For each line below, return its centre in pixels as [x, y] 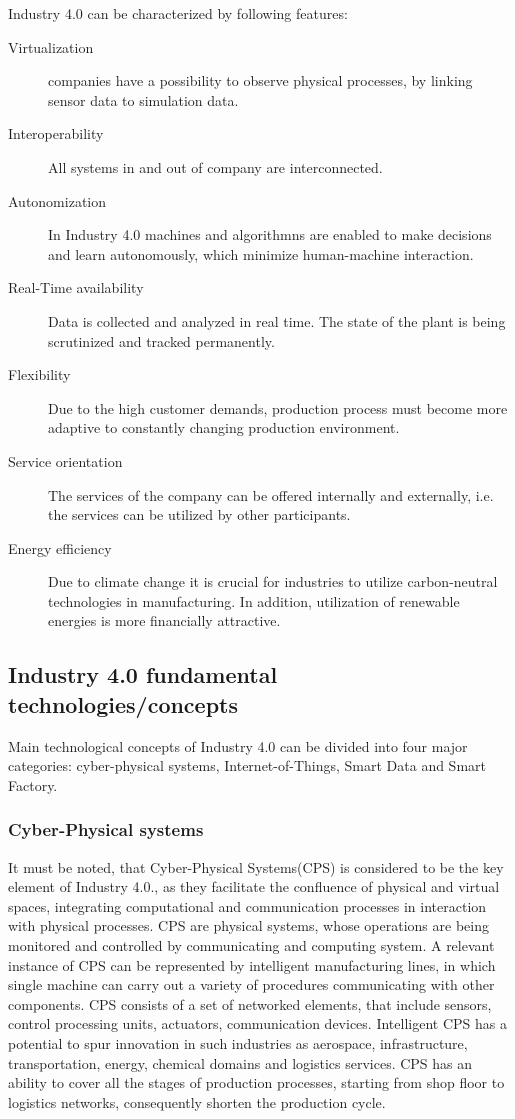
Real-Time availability [76, 287]
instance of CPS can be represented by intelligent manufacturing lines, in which [252, 964]
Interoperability [56, 133]
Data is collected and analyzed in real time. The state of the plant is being [277, 320]
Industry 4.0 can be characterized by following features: [178, 13]
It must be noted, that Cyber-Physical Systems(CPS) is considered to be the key [256, 866]
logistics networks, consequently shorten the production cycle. [197, 1101]
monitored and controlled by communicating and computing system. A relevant [251, 945]
